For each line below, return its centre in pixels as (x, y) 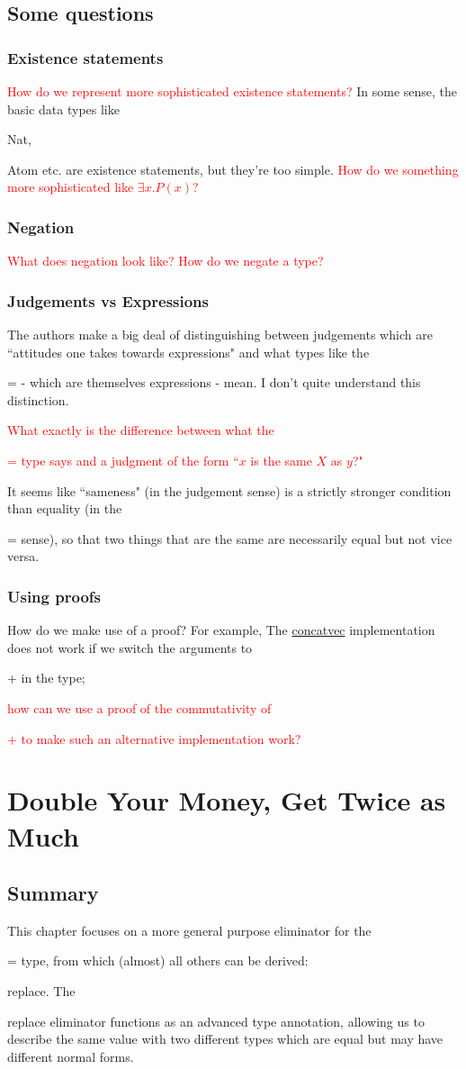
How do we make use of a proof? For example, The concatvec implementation (221, 630)
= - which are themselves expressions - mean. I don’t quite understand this (214, 382)
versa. (23, 556)
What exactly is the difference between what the (141, 430)
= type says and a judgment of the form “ (123, 460)
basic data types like (63, 109)
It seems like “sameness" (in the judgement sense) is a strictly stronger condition (229, 490)
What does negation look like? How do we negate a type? (166, 261)
